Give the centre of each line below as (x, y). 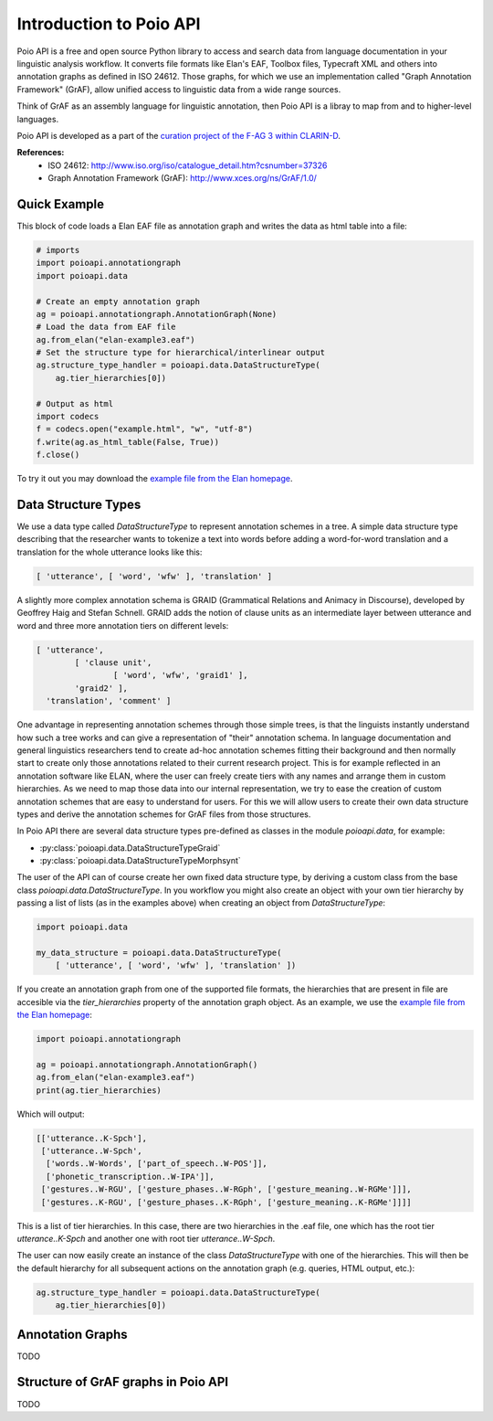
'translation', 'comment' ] (109, 701)
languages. (38, 119)
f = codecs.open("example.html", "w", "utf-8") (144, 429)
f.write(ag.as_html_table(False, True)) (127, 442)
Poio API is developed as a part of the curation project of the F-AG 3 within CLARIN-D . (179, 135)
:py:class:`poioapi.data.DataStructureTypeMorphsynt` (140, 861)
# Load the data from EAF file (106, 327)
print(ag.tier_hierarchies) (99, 1090)
